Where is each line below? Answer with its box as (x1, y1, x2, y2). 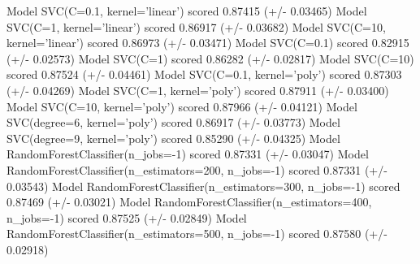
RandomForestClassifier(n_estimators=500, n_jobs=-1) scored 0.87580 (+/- (6, 225, 388, 242)
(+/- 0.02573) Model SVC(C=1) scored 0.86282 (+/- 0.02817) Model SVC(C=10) (6, 50, 414, 67)
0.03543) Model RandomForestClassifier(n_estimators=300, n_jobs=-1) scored (6, 177, 401, 194)
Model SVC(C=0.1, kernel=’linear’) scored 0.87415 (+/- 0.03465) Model (6, 2, 367, 19)
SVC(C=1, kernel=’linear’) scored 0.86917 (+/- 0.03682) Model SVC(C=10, (6, 18, 386, 35)
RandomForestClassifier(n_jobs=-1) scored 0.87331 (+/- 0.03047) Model (6, 145, 369, 162)
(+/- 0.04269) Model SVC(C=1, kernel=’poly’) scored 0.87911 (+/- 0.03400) (6, 81, 389, 98)
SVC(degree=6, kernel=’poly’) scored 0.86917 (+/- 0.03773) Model (6, 114, 340, 131)
